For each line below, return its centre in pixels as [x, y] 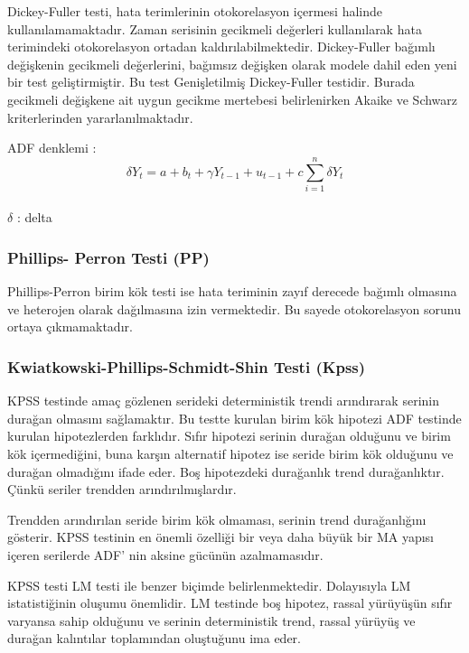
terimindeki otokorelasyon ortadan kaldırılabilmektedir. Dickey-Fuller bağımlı [221, 47]
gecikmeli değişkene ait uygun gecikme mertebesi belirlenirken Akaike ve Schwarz [233, 99]
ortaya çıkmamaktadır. [70, 326]
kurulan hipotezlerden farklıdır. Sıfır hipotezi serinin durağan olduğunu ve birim [229, 436]
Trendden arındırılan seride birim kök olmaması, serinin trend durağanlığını [217, 519]
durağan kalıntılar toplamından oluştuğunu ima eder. [154, 638]
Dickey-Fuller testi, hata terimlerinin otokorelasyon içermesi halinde [195, 11]
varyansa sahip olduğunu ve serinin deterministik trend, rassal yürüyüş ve [211, 620]
